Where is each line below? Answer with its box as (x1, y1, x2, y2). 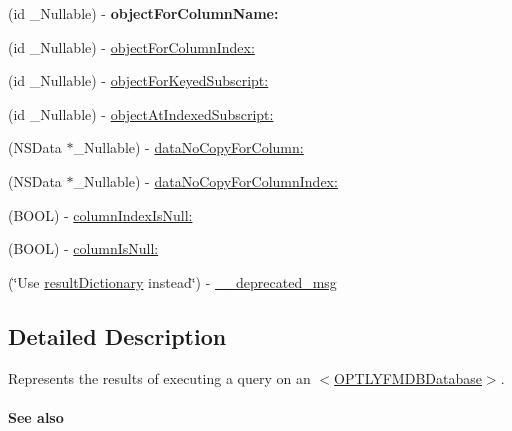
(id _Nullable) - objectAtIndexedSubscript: (8, 103, 274, 124)
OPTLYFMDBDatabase (334, 367, 482, 388)
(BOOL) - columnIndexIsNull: (8, 204, 193, 225)
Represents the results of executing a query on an (8, 367, 311, 388)
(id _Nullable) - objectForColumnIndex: (8, 36, 255, 57)
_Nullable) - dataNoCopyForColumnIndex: (73, 170, 338, 191)
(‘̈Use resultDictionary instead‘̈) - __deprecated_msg (8, 271, 337, 292)
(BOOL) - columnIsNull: (8, 238, 159, 259)
